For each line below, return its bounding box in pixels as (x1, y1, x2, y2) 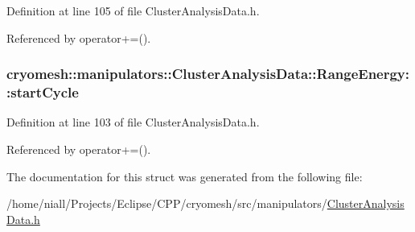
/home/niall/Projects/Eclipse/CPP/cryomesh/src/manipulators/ (6, 195, 327, 212)
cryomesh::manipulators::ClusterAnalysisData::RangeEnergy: (6, 64, 410, 84)
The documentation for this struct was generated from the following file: (6, 168, 363, 184)
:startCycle (6, 82, 79, 102)
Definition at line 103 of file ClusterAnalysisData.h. (6, 114, 260, 130)
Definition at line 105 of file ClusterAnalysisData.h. (6, 2, 260, 19)
